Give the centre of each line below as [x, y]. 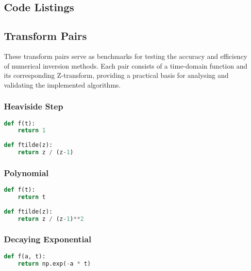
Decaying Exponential [48, 239]
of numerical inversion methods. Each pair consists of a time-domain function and [126, 65]
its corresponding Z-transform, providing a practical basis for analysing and [116, 75]
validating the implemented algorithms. [62, 84]
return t [32, 197]
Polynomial [26, 172]
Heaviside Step [33, 106]
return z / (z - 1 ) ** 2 [51, 219]
